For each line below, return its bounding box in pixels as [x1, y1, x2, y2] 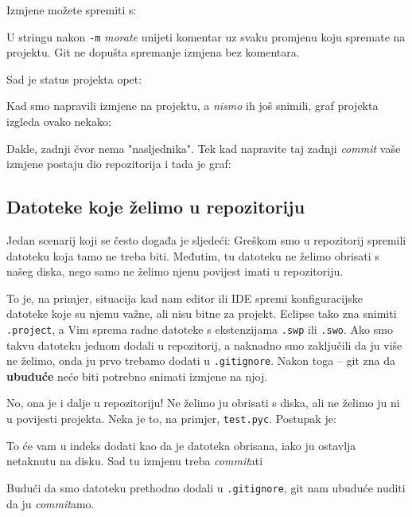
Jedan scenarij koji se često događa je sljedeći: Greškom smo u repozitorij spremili [6, 232, 406, 249]
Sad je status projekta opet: [6, 70, 142, 87]
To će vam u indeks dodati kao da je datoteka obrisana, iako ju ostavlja [6, 437, 356, 453]
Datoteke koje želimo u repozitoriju [6, 194, 305, 219]
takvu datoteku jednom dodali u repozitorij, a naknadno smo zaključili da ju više [6, 336, 402, 353]
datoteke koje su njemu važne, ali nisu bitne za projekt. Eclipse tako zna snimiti [6, 305, 397, 322]
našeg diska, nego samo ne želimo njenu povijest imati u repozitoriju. [6, 263, 344, 280]
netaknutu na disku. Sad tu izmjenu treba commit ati [6, 452, 263, 469]
